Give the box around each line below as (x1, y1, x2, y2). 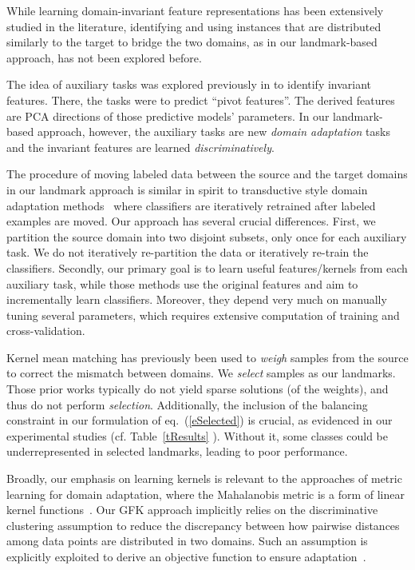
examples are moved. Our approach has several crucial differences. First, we (6, 213, 376, 229)
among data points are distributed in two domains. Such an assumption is (6, 532, 368, 549)
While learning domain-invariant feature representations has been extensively (6, 2, 384, 18)
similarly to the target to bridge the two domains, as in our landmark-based (6, 34, 377, 50)
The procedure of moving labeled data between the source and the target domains (6, 165, 408, 182)
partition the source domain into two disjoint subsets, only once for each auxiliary (6, 228, 407, 245)
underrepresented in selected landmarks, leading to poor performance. (6, 443, 348, 460)
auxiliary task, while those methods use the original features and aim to (6, 275, 358, 292)
